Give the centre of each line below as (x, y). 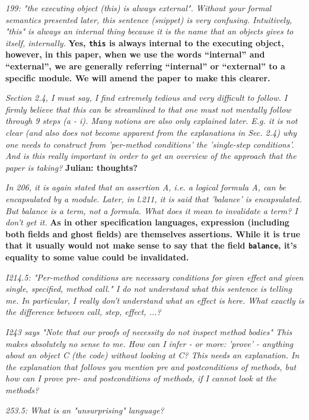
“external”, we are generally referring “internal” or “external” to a (145, 66)
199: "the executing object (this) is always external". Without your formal (138, 8)
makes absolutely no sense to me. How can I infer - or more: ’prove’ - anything (149, 343)
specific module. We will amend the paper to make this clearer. (138, 77)
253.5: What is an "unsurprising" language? (85, 410)
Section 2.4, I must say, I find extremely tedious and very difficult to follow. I (146, 98)
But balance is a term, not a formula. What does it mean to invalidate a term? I (152, 210)
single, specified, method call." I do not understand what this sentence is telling (149, 289)
